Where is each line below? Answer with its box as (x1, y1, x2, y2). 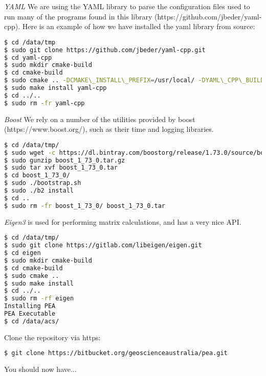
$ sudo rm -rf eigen (4, 295, 74, 302)
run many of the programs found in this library (4, 11, 152, 21)
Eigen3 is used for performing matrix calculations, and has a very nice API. (4, 216, 241, 227)
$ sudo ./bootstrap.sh (4, 179, 81, 187)
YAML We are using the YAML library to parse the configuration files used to (4, 1, 250, 11)
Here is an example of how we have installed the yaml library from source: (22, 21, 255, 32)
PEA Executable (4, 310, 56, 318)
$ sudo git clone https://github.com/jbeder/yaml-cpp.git (4, 46, 206, 54)
